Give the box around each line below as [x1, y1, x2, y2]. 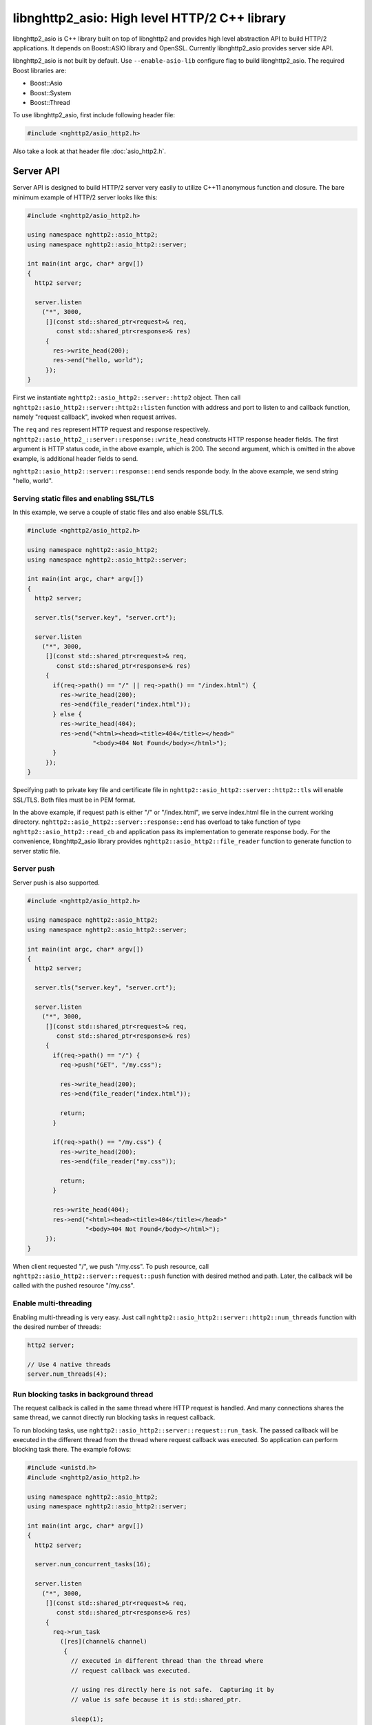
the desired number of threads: [12, 1322, 101, 1331]
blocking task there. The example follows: [12, 1446, 131, 1454]
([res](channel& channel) [59, 1637, 147, 1646]
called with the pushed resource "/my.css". [12, 1281, 135, 1290]
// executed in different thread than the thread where [70, 1657, 264, 1665]
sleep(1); [70, 1715, 104, 1723]
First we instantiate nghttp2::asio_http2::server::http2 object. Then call [12, 393, 241, 402]
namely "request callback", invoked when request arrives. [12, 413, 177, 421]
